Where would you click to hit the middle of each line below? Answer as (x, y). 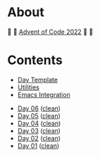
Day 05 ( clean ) (39, 115)
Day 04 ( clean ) (39, 123)
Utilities (29, 87)
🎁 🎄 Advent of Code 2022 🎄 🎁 (50, 32)
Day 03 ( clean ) (39, 130)
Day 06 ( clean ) (39, 108)
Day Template (38, 80)
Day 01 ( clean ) (38, 146)
